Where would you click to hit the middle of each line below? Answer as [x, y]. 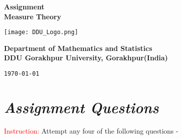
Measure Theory [33, 16]
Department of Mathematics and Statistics [78, 48]
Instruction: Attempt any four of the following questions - [91, 130]
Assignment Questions [81, 107]
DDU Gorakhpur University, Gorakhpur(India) [86, 58]
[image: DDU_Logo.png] [41, 32]
